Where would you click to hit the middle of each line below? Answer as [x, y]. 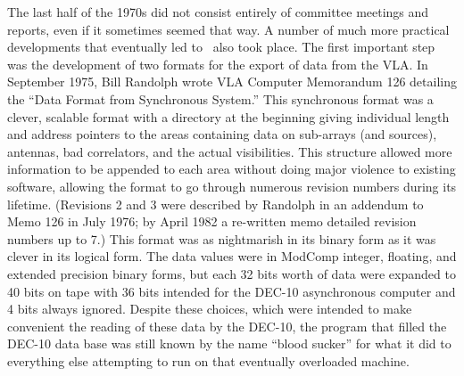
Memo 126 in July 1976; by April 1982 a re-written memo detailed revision [212, 221]
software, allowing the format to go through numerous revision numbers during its [232, 186]
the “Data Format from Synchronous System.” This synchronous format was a [220, 98]
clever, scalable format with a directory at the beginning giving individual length [228, 116]
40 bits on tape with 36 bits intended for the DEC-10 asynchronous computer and [232, 291]
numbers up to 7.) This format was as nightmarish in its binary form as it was [222, 238]
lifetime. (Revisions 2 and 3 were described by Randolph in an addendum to [215, 204]
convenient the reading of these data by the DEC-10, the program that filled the [227, 326]
